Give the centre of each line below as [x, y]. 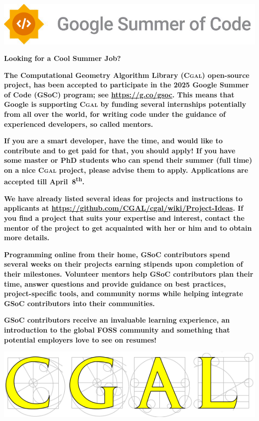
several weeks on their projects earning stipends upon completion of [124, 264]
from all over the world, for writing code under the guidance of [115, 114]
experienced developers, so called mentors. [79, 124]
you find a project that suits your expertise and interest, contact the [124, 218]
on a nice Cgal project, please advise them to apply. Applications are [126, 170]
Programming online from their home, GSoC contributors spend [117, 254]
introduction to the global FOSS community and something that [117, 330]
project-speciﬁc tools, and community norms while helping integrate [124, 293]
